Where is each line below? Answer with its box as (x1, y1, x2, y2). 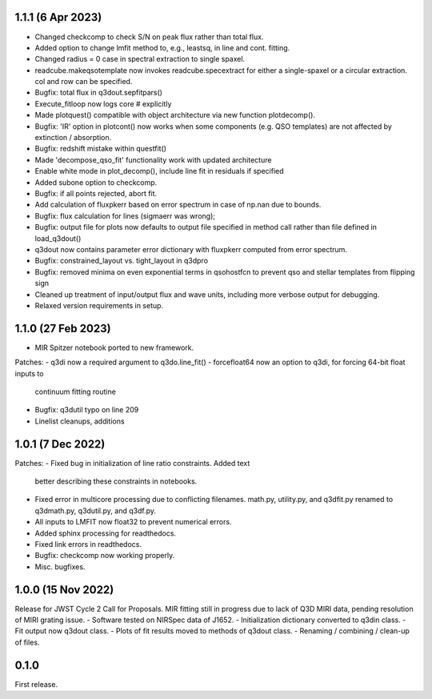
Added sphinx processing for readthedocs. (34, 528, 176, 538)
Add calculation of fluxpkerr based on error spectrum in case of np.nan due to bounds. (34, 200, 322, 210)
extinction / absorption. (34, 133, 112, 143)
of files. (14, 637, 40, 647)
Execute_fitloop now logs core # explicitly (34, 98, 172, 108)
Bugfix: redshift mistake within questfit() (34, 144, 167, 154)
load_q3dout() (34, 233, 82, 243)
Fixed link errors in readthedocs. (34, 540, 142, 548)
